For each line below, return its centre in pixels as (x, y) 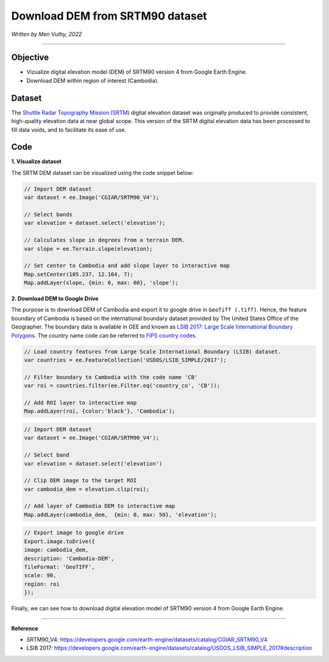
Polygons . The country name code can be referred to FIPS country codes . (104, 335)
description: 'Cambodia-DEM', (69, 558)
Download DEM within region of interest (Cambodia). (93, 80)
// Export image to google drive (74, 533)
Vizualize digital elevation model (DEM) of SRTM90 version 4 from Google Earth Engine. (137, 72)
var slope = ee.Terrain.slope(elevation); (88, 249)
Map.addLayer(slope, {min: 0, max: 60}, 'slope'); (101, 283)
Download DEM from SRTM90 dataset (109, 16)
